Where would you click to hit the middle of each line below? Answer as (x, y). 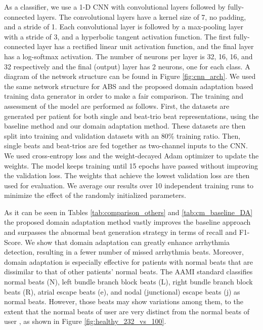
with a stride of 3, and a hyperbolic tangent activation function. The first (118, 36)
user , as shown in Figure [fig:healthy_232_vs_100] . (85, 321)
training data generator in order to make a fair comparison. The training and (124, 96)
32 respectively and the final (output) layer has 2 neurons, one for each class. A (127, 66)
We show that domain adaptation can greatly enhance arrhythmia (127, 242)
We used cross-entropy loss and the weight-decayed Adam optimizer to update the (131, 155)
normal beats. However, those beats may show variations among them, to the (124, 301)
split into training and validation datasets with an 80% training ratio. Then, (122, 135)
